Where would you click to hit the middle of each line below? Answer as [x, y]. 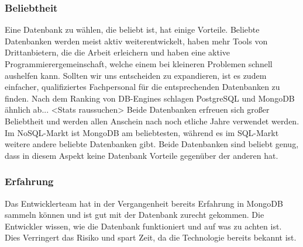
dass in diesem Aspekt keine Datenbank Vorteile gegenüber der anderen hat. [142, 155]
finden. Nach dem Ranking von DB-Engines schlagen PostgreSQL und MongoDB [150, 98]
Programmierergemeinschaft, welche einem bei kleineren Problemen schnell [139, 64]
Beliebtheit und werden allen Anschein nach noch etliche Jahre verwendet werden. [152, 121]
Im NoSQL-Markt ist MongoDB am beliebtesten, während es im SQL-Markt [142, 132]
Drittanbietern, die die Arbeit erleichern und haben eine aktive [118, 52]
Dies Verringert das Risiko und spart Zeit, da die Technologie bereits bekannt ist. [151, 237]
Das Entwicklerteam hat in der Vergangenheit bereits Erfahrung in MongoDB [144, 203]
